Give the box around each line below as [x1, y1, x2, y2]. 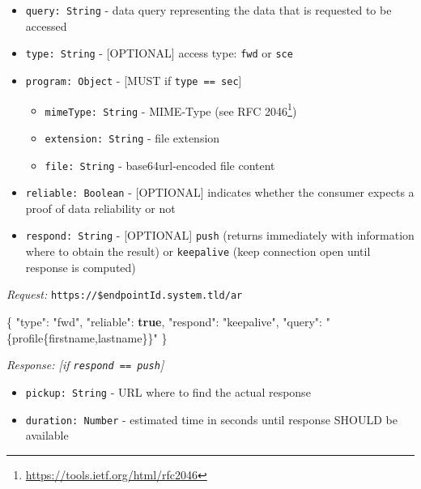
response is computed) [25, 258, 136, 275]
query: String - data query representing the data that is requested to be [25, 2, 392, 18]
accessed [25, 17, 67, 34]
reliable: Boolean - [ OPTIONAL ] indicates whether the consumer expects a [25, 184, 415, 201]
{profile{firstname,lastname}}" [6, 329, 158, 346]
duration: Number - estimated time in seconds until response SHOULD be [25, 410, 398, 427]
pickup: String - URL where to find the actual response [25, 383, 311, 400]
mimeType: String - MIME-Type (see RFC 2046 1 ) [45, 100, 297, 119]
